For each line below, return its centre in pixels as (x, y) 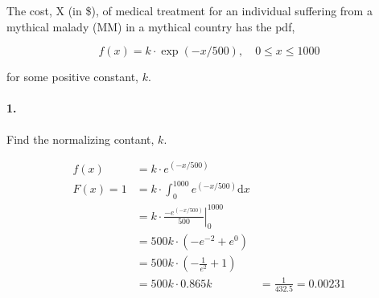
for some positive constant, (72, 77)
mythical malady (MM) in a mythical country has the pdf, (151, 26)
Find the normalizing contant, (80, 139)
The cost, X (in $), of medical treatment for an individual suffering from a (189, 10)
